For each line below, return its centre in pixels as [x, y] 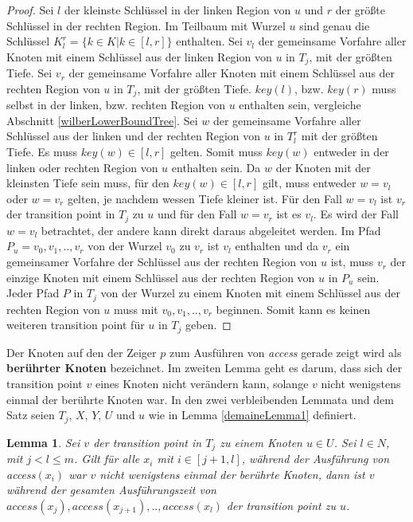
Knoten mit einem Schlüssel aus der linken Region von [139, 56]
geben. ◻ [208, 325]
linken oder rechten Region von [82, 167]
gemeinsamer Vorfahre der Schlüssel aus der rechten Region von [162, 262]
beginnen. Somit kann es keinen [293, 309]
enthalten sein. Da [216, 167]
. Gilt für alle [107, 459]
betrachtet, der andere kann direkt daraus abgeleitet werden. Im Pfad [211, 230]
